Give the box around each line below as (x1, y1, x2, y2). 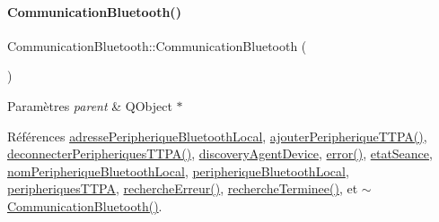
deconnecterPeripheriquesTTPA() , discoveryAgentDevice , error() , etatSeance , (7, 144, 433, 163)
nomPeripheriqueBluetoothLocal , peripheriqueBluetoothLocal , (7, 161, 349, 180)
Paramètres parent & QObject (7, 96, 172, 115)
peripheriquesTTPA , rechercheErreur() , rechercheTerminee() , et (7, 179, 358, 198)
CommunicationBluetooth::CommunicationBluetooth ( (7, 36, 307, 55)
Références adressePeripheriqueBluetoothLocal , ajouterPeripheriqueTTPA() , (7, 126, 427, 145)
